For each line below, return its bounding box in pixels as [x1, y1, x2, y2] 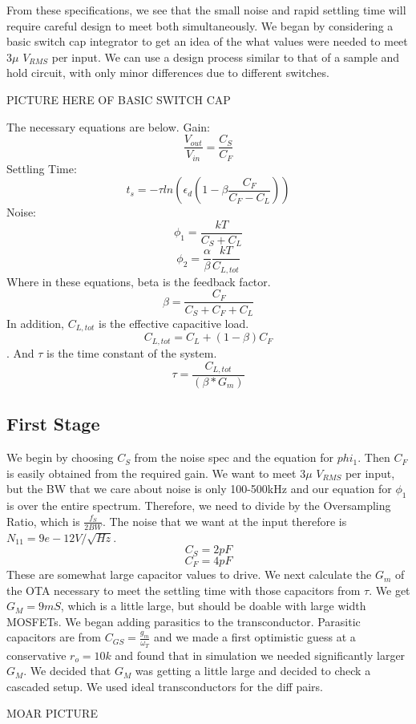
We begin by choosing [6, 449, 114, 466]
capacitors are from [6, 629, 102, 645]
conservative [6, 646, 67, 663]
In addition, [6, 315, 64, 331]
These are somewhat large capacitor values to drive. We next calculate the [6, 566, 372, 583]
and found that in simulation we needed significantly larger [115, 646, 406, 663]
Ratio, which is [6, 512, 80, 529]
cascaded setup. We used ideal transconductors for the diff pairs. [6, 677, 323, 694]
